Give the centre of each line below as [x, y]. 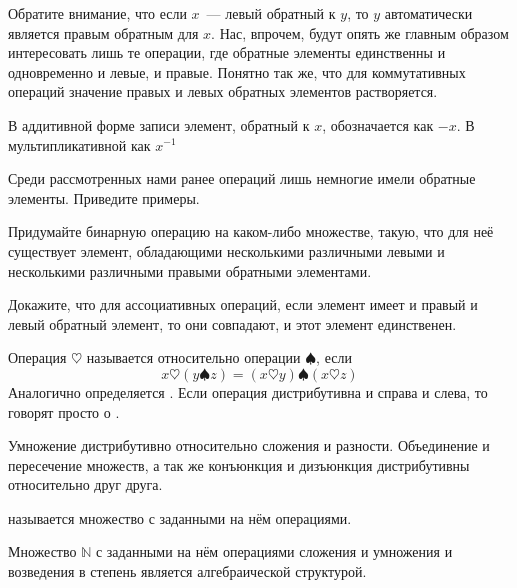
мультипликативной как [79, 144]
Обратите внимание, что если [97, 13]
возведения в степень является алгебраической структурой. [187, 571]
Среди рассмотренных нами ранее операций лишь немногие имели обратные [242, 178]
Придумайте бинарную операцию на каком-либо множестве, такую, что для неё [251, 231]
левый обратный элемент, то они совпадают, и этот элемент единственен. [232, 323]
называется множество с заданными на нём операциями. [180, 517]
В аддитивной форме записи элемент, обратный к [159, 124]
